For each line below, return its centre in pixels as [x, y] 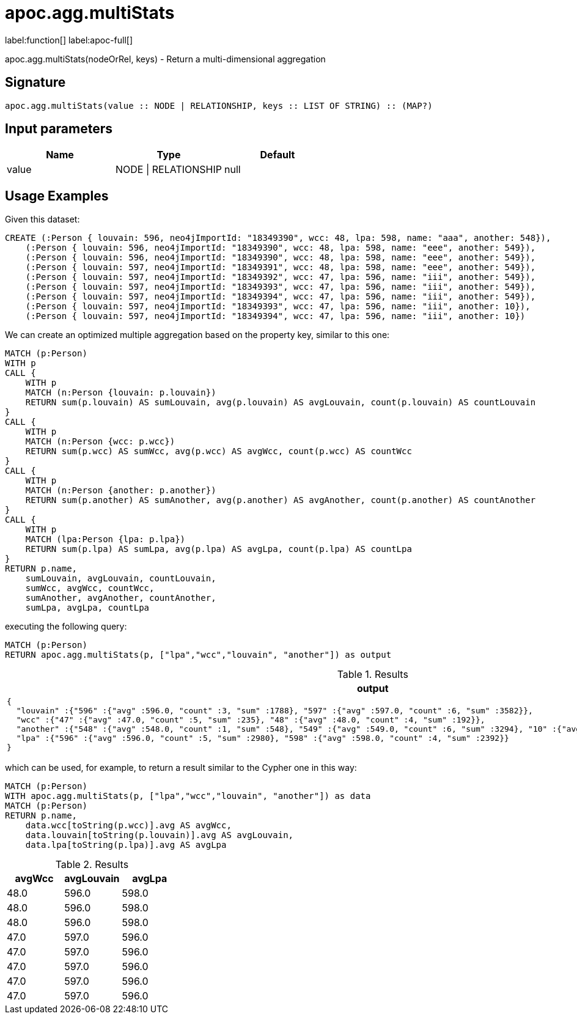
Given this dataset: [42, 219]
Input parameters [59, 129]
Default [277, 155]
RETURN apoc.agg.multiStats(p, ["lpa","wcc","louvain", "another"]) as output [198, 655]
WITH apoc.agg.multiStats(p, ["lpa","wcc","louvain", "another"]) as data [188, 796]
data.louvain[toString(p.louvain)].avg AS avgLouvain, [160, 835]
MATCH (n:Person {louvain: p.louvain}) [121, 393]
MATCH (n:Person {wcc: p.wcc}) [100, 442]
